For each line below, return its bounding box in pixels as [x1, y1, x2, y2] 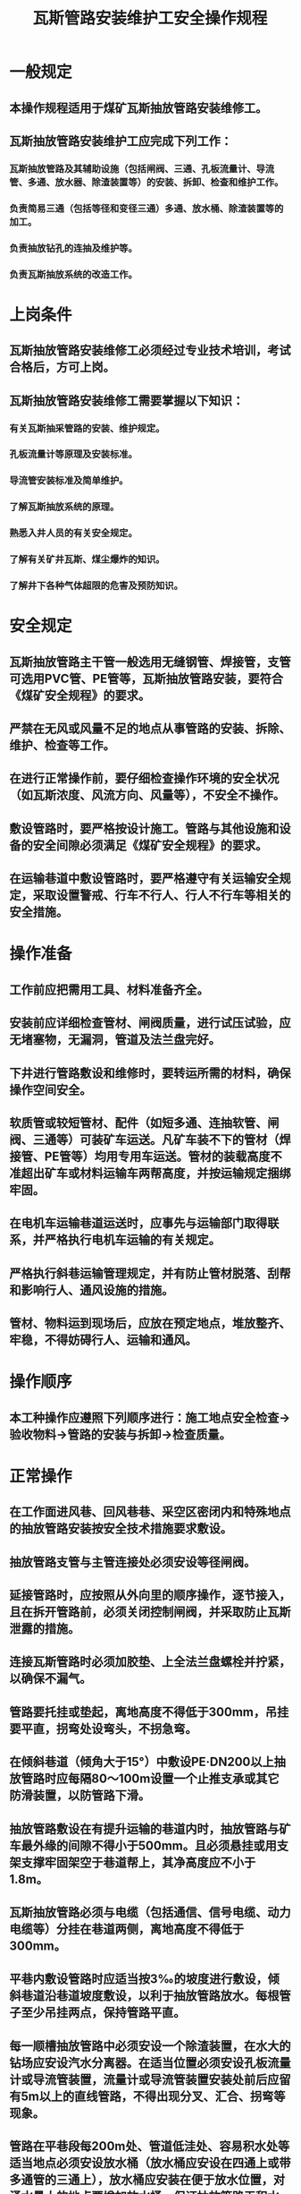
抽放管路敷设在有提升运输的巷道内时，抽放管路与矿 [9, 1821, 291, 1836]
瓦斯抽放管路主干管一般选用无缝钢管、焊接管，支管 [9, 654, 291, 670]
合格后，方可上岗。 [9, 360, 115, 375]
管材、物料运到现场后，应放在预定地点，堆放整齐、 [9, 1316, 291, 1331]
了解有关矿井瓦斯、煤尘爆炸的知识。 [9, 553, 165, 566]
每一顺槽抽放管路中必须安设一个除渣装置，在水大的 [9, 2038, 291, 2053]
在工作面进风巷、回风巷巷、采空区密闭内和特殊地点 [9, 1505, 291, 1520]
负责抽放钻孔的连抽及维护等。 [9, 242, 138, 254]
